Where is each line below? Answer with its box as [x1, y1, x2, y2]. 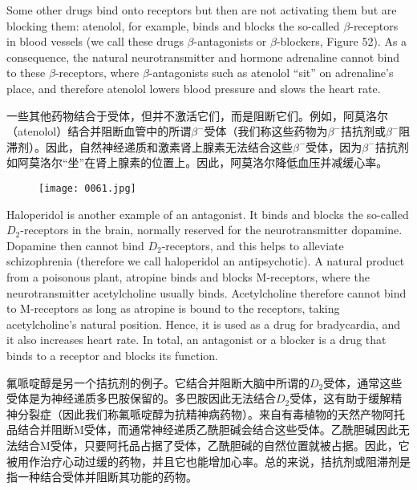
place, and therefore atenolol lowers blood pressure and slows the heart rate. [6, 79, 381, 96]
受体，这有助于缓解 [289, 390, 391, 407]
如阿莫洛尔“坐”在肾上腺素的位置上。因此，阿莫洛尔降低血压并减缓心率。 [6, 154, 388, 171]
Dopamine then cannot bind [6, 237, 144, 253]
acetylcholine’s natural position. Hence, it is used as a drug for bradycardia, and [6, 315, 401, 332]
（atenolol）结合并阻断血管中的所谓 [6, 123, 192, 140]
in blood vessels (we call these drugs [6, 33, 184, 50]
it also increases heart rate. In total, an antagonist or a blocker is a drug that [6, 331, 387, 348]
